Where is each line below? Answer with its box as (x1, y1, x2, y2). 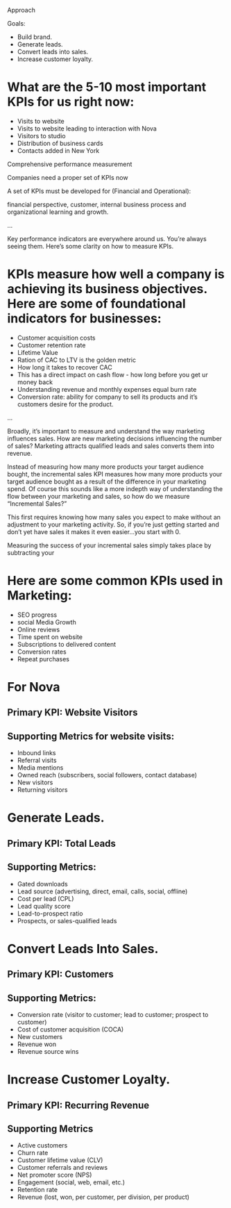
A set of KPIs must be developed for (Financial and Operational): (7, 187, 191, 195)
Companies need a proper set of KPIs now (7, 173, 128, 181)
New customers (17, 1032, 63, 1041)
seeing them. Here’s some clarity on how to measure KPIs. (7, 242, 174, 250)
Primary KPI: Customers (7, 968, 114, 980)
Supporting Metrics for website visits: (7, 730, 175, 742)
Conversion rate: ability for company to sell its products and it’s (17, 392, 198, 401)
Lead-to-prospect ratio (17, 909, 83, 918)
